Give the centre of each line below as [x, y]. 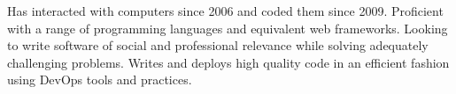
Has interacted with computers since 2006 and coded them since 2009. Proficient [225, 11]
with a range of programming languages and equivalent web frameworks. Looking [228, 28]
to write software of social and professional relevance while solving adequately [218, 45]
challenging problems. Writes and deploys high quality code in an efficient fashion [228, 62]
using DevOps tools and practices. [100, 80]
